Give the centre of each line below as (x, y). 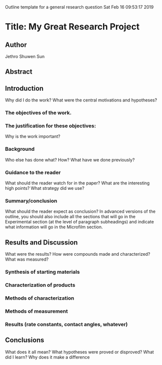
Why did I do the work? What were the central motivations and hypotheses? (81, 100)
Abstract (19, 72)
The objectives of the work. (38, 113)
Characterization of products (40, 285)
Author (16, 45)
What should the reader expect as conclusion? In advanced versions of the (81, 211)
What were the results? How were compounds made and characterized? (78, 254)
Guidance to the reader (33, 172)
